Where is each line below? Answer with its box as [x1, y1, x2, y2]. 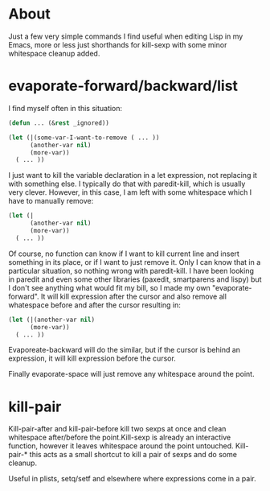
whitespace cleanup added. [8, 48, 100, 58]
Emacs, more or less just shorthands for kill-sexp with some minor [8, 39, 227, 49]
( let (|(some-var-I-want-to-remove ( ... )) [8, 134, 160, 142]
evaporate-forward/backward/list [8, 77, 239, 95]
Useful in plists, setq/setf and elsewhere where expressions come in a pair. [8, 474, 256, 484]
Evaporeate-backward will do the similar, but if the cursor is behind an [8, 345, 241, 355]
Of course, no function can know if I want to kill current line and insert [8, 249, 239, 258]
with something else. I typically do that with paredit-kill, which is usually [8, 179, 246, 189]
